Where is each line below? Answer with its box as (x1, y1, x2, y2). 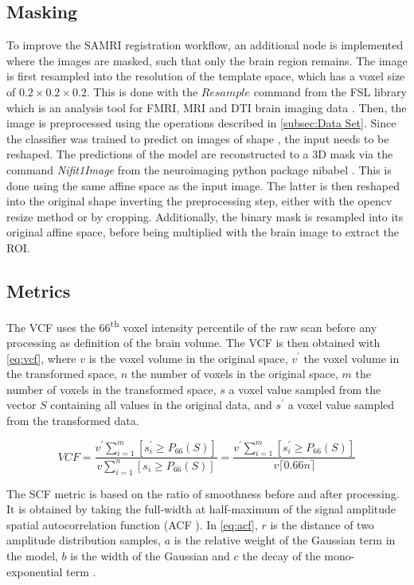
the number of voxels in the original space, (131, 365, 338, 382)
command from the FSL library (253, 83, 407, 99)
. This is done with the (86, 83, 198, 99)
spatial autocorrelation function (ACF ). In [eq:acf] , (6, 516, 258, 532)
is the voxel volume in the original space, (88, 349, 288, 366)
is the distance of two (270, 516, 374, 532)
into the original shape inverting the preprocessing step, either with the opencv (6, 193, 393, 209)
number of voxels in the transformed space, (6, 380, 217, 397)
